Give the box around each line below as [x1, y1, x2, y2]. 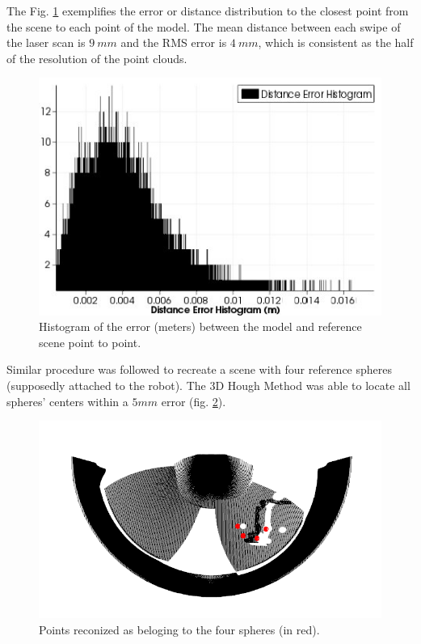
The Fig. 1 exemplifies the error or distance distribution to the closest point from [6, 2, 409, 19]
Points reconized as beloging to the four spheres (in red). [39, 621, 320, 638]
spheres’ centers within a [6, 392, 128, 409]
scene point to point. [39, 333, 141, 350]
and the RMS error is [120, 34, 227, 51]
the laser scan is [6, 34, 86, 51]
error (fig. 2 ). [161, 392, 226, 409]
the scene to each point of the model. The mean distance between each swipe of [6, 18, 401, 35]
